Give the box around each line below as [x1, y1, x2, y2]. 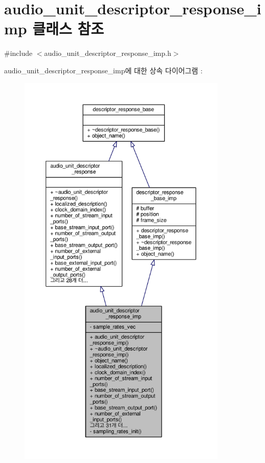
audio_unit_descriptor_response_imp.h [44, 48, 171, 58]
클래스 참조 [32, 18, 104, 39]
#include [4, 48, 33, 58]
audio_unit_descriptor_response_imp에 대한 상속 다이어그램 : [4, 65, 203, 75]
